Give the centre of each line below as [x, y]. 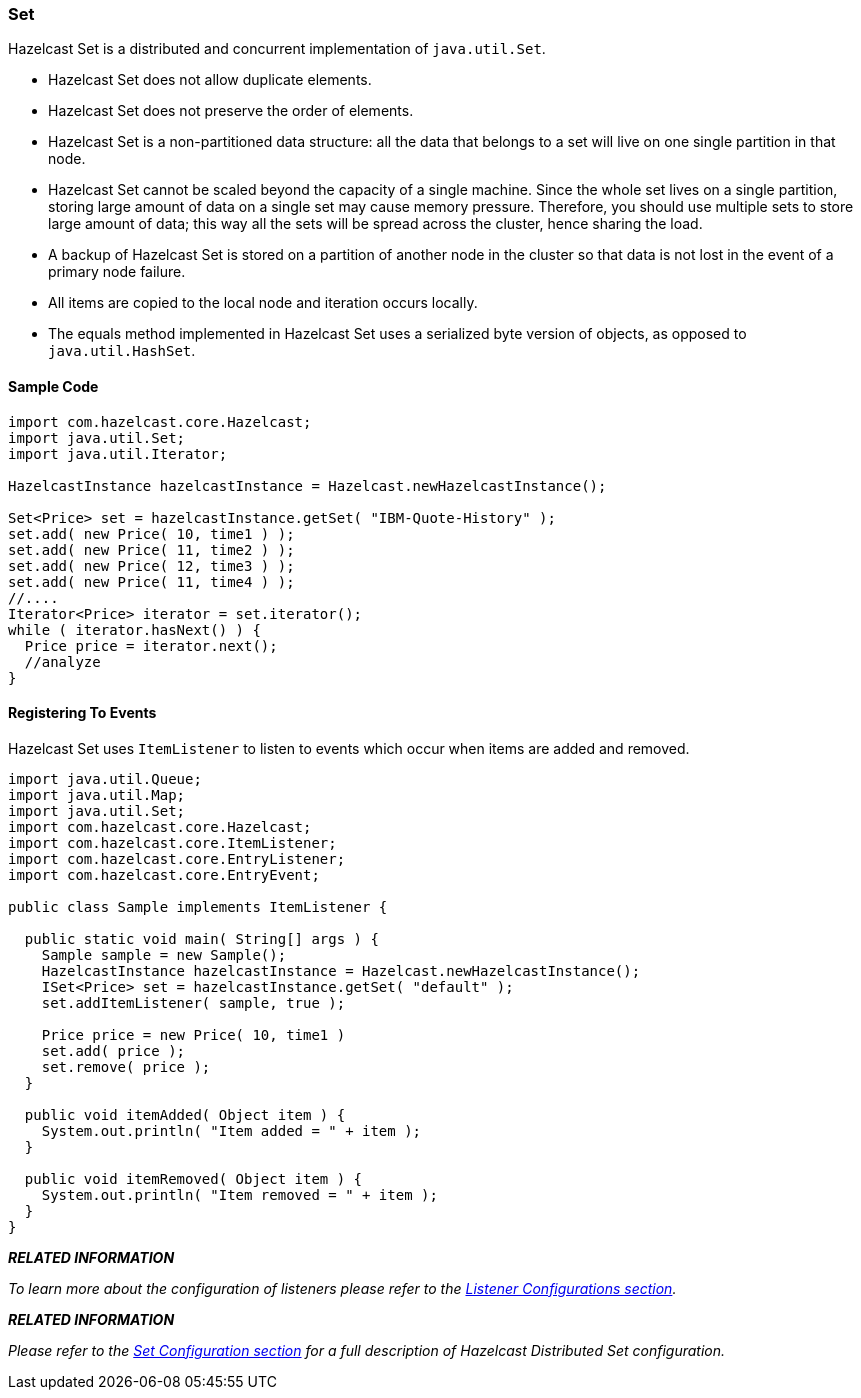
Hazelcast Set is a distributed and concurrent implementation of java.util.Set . [277, 49]
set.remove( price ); [126, 1066]
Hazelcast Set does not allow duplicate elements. [210, 80]
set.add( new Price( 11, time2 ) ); [151, 549]
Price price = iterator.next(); [151, 645]
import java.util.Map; [97, 794]
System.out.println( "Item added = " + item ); [231, 1130]
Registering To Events [82, 713]
